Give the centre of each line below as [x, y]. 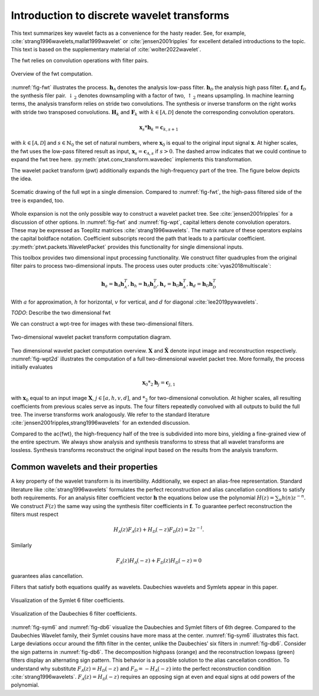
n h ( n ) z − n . [292, 498]
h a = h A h [113, 285]
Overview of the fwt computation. [52, 74]
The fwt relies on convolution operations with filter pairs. [80, 60]
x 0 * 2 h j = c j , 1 [159, 383]
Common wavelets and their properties [84, 467]
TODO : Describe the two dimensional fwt [61, 313]
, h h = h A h [140, 285]
